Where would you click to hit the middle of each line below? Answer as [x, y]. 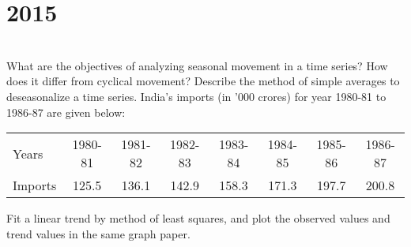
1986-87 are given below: [66, 112]
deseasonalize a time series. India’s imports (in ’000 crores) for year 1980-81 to [196, 96]
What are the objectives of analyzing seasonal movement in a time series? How [197, 65]
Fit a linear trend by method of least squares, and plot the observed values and [198, 218]
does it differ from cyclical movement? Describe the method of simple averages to [203, 81]
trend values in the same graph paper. [98, 233]
